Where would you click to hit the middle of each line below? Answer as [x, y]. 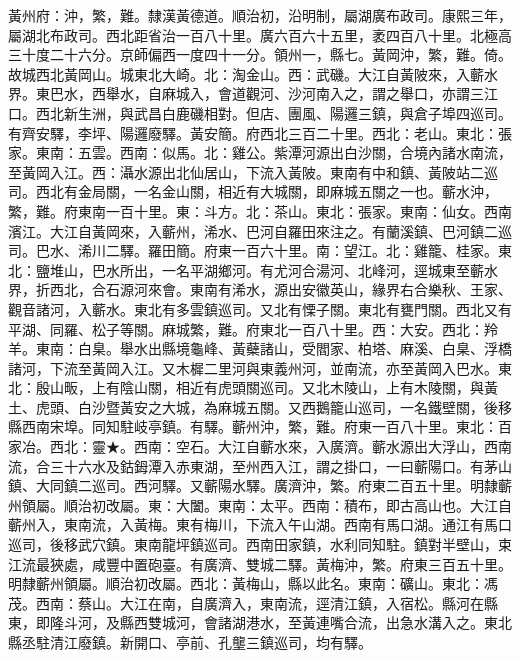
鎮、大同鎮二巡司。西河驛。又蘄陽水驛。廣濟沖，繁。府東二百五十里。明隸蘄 [260, 485]
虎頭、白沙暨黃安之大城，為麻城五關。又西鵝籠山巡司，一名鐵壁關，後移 [273, 406]
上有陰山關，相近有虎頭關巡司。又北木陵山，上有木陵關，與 [287, 387]
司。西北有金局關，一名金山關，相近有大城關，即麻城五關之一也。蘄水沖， [253, 191]
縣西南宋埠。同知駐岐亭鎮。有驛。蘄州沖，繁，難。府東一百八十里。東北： [253, 426]
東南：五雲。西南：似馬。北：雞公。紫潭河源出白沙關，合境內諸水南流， [273, 152]
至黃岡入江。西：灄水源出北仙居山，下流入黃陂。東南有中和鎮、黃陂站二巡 [253, 171]
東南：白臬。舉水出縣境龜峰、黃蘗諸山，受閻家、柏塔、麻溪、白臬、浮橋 [273, 348]
